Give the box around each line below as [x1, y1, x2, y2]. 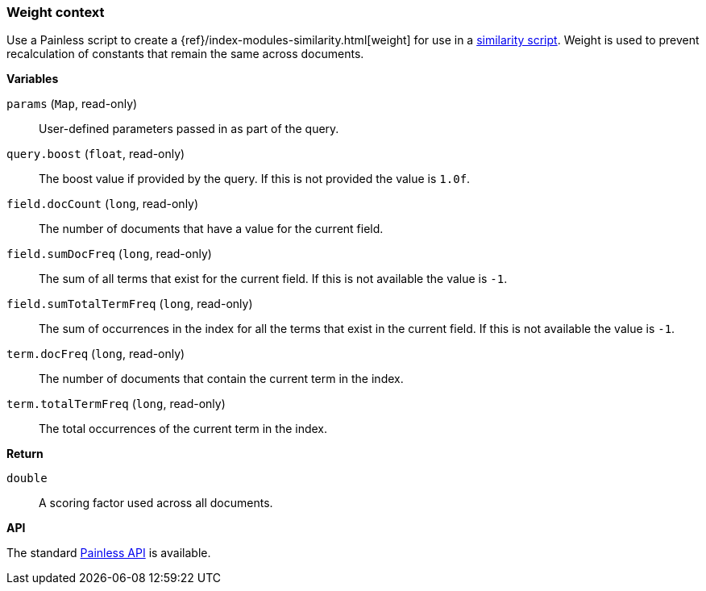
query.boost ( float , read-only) [6, 147, 185, 161]
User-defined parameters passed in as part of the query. [39, 122, 339, 136]
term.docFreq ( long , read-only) [6, 347, 185, 361]
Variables [6, 72, 59, 86]
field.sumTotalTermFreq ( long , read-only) [6, 297, 253, 311]
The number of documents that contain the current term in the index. [39, 372, 404, 386]
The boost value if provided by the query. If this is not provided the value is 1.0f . [39, 172, 471, 186]
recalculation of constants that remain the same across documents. [6, 47, 364, 61]
